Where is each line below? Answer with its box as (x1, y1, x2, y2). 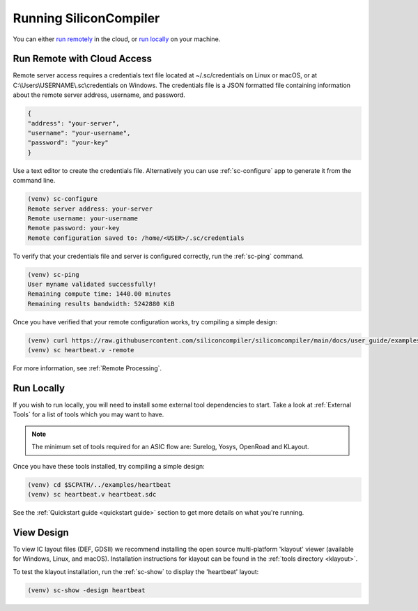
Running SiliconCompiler (13, 10, 160, 26)
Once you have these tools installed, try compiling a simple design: (13, 462, 205, 470)
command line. (13, 176, 56, 185)
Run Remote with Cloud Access (13, 53, 153, 65)
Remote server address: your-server (27, 204, 153, 213)
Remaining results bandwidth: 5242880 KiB (27, 300, 175, 308)
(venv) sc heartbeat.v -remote (27, 346, 135, 354)
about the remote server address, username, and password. (13, 91, 186, 99)
